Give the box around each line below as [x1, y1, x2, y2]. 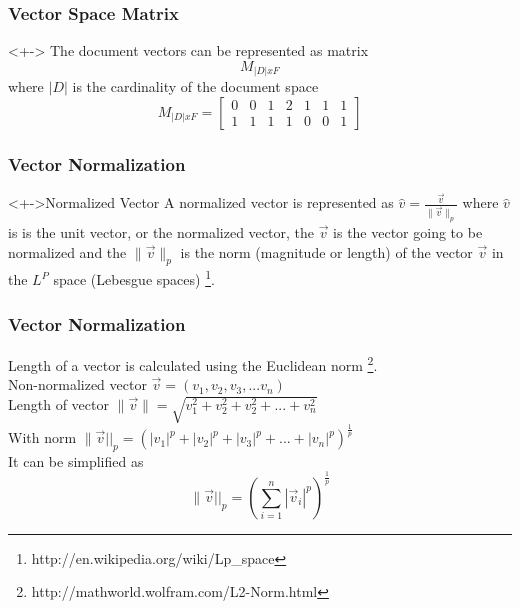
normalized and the [8, 241, 127, 262]
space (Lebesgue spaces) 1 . [53, 266, 215, 290]
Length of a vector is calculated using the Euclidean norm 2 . [8, 351, 378, 375]
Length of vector [8, 393, 109, 414]
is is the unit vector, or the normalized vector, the [8, 222, 314, 243]
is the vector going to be [333, 222, 483, 243]
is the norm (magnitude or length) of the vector [180, 241, 473, 262]
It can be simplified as [8, 450, 144, 471]
